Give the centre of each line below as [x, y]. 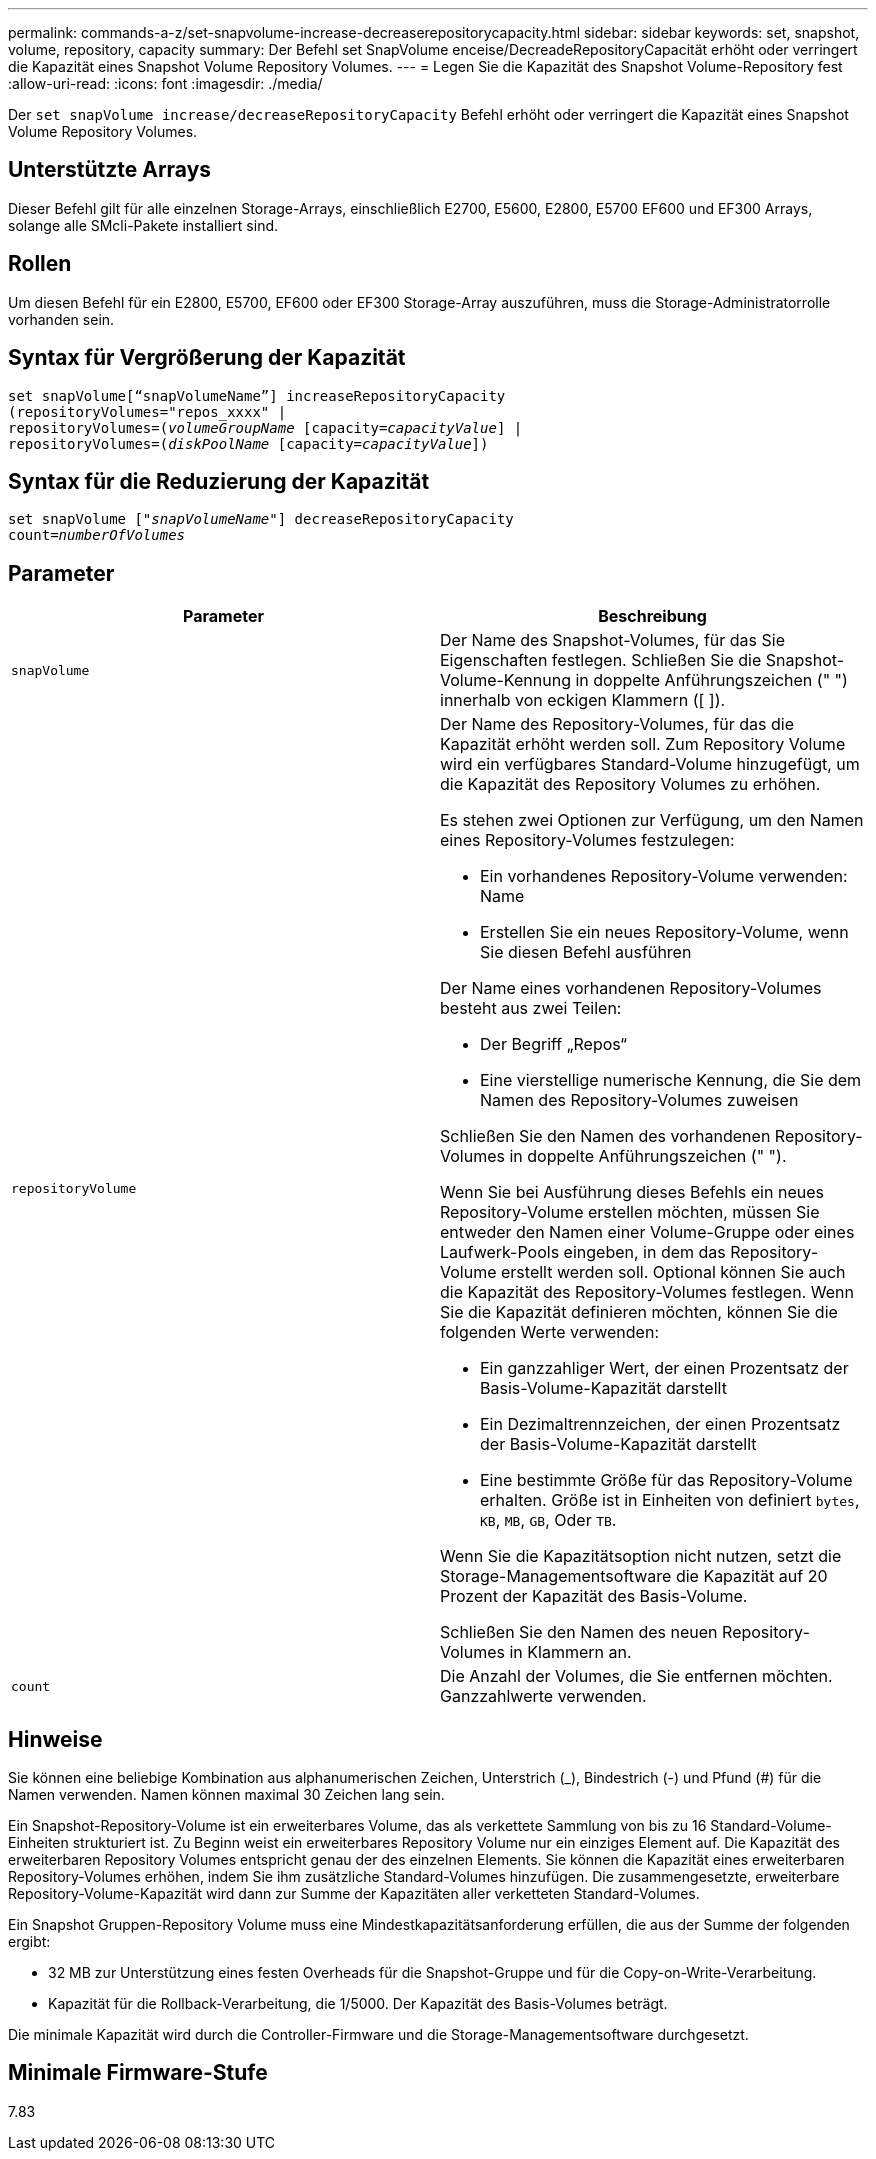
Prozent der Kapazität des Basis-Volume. [594, 1596]
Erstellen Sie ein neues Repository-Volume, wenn [664, 932]
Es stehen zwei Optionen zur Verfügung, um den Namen [652, 820]
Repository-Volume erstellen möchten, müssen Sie [630, 1212]
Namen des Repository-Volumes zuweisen [639, 1100]
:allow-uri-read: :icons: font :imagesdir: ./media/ [165, 83]
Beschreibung [652, 616]
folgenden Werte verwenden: [549, 1332]
